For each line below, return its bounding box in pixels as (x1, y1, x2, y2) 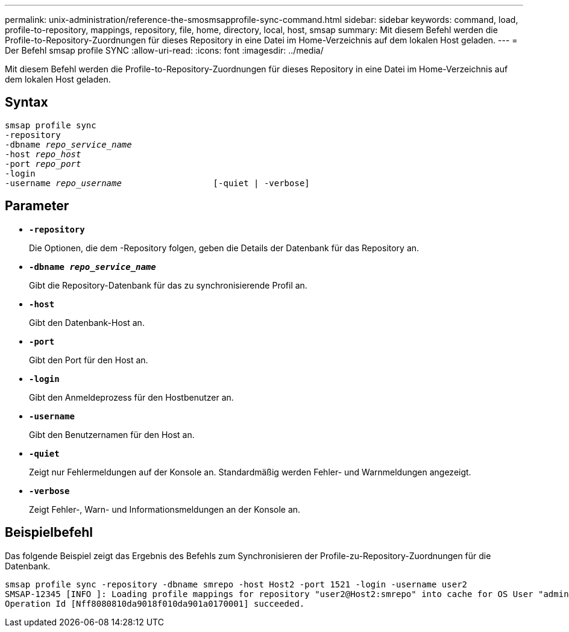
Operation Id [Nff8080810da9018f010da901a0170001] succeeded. (5, 598, 305, 609)
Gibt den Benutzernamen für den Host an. (29, 429, 195, 440)
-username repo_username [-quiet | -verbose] (5, 178, 310, 188)
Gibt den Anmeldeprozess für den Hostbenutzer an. (29, 392, 234, 402)
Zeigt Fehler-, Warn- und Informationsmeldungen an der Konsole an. (29, 504, 301, 515)
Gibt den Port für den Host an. (29, 354, 148, 365)
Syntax (5, 95, 48, 110)
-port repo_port (5, 158, 81, 169)
